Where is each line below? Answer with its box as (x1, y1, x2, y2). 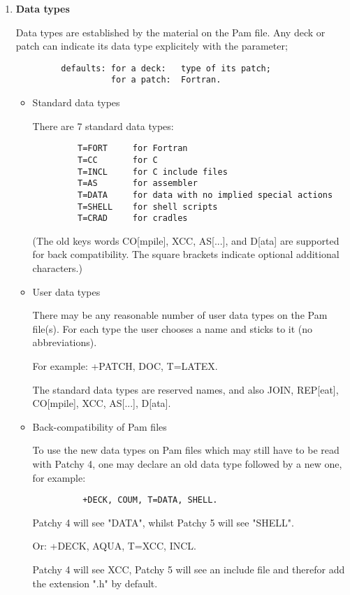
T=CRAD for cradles (78, 213, 188, 224)
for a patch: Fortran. (110, 75, 221, 85)
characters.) (32, 261, 82, 275)
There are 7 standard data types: (32, 118, 174, 133)
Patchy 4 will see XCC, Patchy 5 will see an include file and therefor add (32, 562, 345, 577)
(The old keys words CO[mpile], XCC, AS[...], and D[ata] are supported (32, 233, 340, 248)
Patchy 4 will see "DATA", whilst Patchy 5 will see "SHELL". (32, 515, 294, 529)
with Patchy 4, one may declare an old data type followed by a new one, (32, 457, 342, 471)
